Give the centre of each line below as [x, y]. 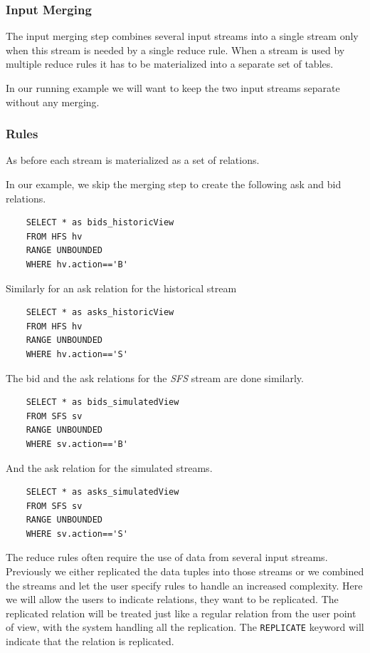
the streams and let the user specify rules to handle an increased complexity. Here [184, 585]
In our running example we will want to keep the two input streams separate [173, 88]
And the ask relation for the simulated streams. [109, 467]
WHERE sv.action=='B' [77, 444]
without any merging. [53, 102]
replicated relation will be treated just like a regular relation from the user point [181, 613]
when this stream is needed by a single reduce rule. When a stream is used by [175, 50]
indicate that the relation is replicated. [90, 641]
